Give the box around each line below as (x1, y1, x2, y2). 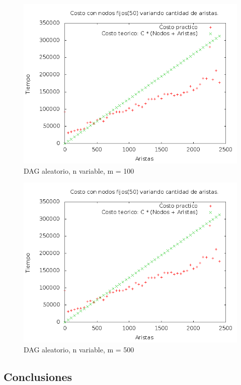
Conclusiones (4, 368, 72, 384)
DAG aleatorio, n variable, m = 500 (24, 344, 134, 354)
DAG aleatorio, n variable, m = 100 (24, 165, 134, 176)
